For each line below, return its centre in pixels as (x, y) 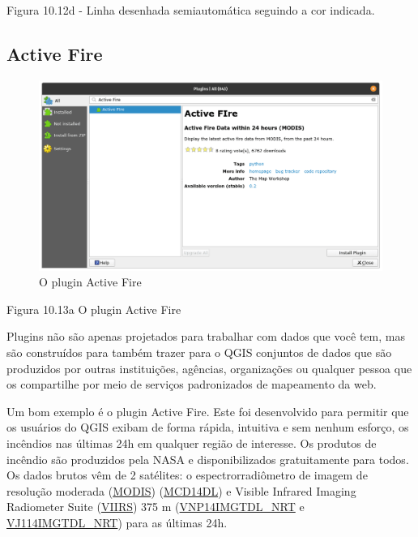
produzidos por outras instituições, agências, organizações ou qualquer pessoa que (209, 368)
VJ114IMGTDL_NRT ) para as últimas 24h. (117, 522)
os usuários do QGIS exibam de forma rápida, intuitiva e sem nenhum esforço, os (208, 427)
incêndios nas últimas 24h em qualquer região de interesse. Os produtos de (192, 442)
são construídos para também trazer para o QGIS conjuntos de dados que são (199, 352)
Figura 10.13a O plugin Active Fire (94, 309)
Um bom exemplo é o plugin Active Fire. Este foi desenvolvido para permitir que (208, 411)
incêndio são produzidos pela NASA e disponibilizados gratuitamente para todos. (208, 459)
